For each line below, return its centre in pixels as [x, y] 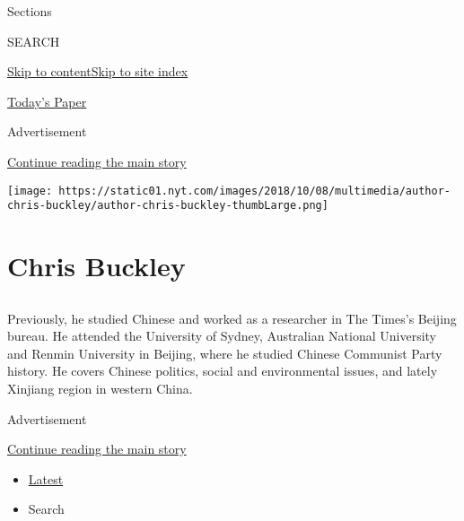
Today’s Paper [47, 101]
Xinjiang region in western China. [100, 389]
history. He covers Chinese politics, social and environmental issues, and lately [223, 371]
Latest [46, 478]
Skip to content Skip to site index [98, 71]
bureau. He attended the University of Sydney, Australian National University [222, 336]
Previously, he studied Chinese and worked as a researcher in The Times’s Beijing [232, 318]
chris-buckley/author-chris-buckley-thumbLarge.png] [168, 206]
